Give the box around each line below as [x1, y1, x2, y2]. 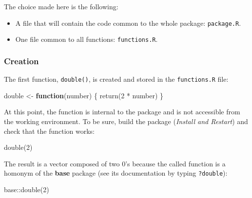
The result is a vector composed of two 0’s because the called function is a [4, 158, 226, 168]
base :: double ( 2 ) [4, 184, 49, 194]
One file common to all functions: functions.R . [15, 34, 158, 44]
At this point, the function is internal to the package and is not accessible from [4, 107, 240, 117]
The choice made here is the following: [4, 1, 118, 11]
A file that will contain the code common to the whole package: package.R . [15, 18, 241, 28]
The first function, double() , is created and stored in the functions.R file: [4, 74, 229, 84]
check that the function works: [4, 126, 95, 136]
